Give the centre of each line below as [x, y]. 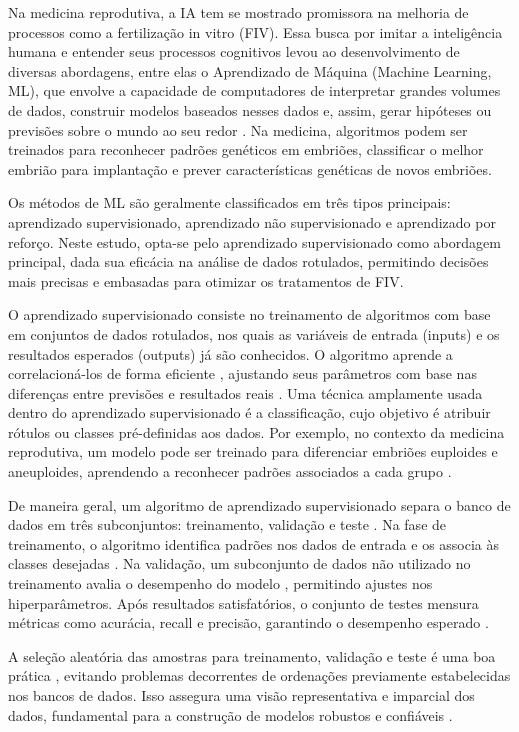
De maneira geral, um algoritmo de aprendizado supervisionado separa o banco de [259, 504]
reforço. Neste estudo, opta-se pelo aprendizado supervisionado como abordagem [254, 241]
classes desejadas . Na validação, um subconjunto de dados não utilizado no [239, 563]
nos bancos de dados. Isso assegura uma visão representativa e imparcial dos [241, 695]
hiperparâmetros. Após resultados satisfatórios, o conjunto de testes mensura [243, 602]
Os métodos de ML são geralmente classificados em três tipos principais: [229, 202]
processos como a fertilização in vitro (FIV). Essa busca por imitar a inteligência [255, 31]
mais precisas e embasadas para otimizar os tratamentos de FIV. [206, 280]
